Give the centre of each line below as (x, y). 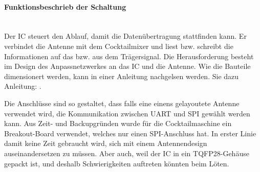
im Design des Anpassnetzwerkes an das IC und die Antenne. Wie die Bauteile (127, 66)
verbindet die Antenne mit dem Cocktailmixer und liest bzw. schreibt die (119, 46)
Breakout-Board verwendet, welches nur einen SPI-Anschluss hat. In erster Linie (130, 133)
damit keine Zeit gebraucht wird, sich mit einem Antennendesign (106, 143)
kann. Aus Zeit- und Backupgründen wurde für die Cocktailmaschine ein (118, 123)
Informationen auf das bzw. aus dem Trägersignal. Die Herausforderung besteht (129, 56)
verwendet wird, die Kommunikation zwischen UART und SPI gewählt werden (127, 113)
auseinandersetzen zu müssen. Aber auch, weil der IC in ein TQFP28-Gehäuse (127, 153)
